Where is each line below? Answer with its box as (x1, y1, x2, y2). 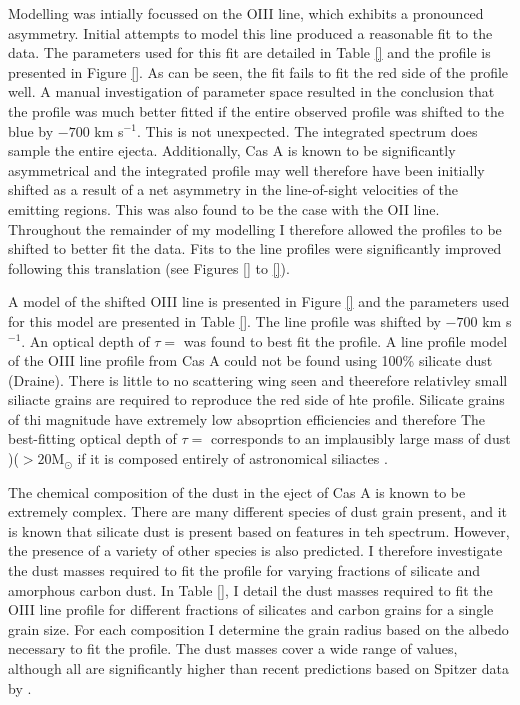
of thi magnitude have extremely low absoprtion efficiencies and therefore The (8, 408, 486, 429)
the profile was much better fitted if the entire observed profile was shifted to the (8, 100, 504, 121)
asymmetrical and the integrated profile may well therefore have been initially (8, 159, 485, 180)
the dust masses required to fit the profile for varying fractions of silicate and (8, 560, 481, 581)
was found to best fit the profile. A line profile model (183, 330, 508, 351)
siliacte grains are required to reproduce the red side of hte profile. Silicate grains (8, 389, 505, 410)
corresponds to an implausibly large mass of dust (210, 428, 511, 449)
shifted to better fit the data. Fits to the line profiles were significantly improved (8, 238, 502, 259)
